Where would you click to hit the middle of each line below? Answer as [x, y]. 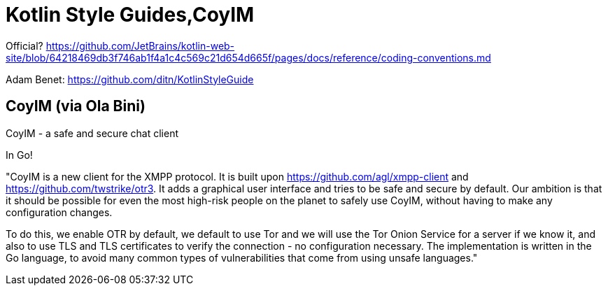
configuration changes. [59, 212]
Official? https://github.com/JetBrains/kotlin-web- [120, 45]
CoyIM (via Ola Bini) [76, 106]
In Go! [19, 155]
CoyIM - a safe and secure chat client [92, 133]
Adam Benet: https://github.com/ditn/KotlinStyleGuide [130, 79]
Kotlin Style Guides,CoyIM [130, 15]
